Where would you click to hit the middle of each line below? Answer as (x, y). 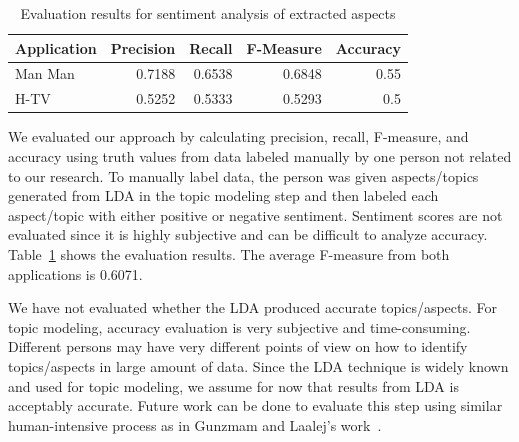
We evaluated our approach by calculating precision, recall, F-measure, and (238, 136)
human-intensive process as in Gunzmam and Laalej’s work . (195, 424)
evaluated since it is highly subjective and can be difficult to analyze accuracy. (248, 234)
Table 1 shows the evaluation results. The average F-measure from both (229, 253)
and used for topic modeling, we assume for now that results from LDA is (233, 385)
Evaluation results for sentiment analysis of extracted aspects (208, 13)
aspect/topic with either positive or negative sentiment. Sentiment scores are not (255, 214)
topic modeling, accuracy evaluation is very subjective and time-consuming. (239, 326)
